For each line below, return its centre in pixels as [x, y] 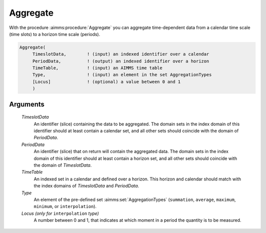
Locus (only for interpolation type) [60, 213]
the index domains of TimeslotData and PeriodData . [86, 186]
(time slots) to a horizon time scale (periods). [55, 34]
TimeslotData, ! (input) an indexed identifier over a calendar [121, 54]
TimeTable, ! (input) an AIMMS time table [97, 68]
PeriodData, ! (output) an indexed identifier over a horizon [121, 61]
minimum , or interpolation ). [65, 206]
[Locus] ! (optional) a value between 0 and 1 [106, 82]
